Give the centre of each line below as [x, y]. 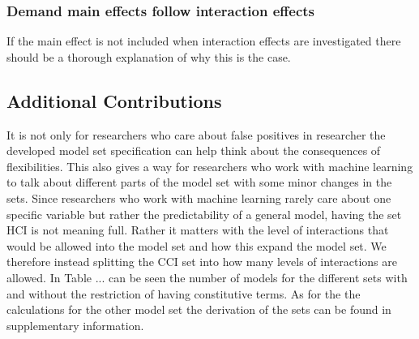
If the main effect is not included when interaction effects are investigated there [204, 41]
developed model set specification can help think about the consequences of [194, 150]
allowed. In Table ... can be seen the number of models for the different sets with [207, 277]
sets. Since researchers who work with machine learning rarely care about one [199, 197]
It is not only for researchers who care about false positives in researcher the [196, 134]
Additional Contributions [114, 100]
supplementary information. [75, 325]
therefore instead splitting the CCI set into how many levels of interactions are [202, 262]
